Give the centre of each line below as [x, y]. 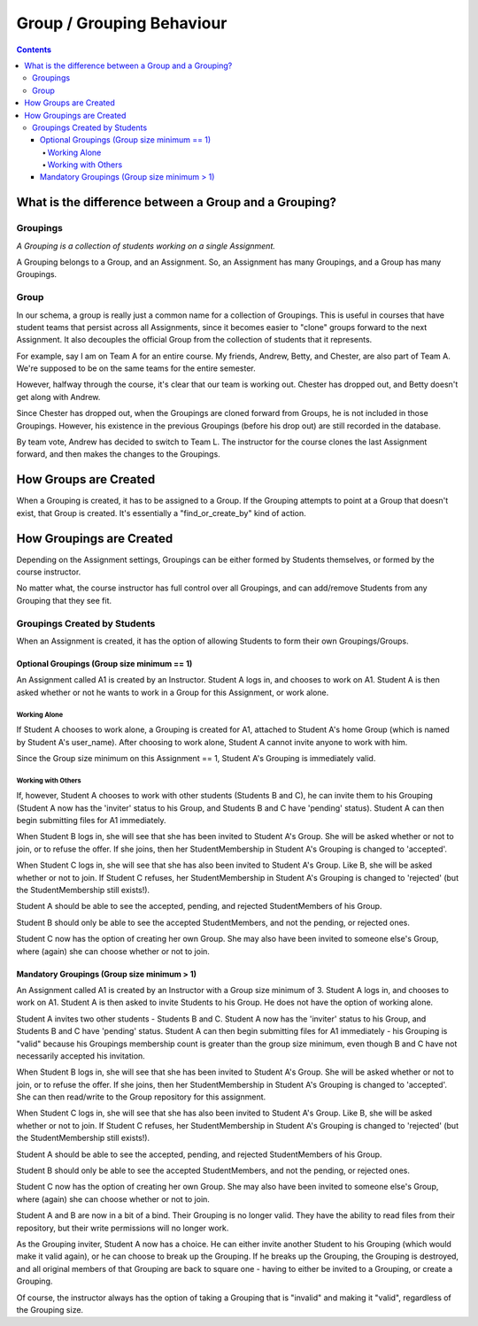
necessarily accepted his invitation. [81, 1056]
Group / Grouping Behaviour [122, 23]
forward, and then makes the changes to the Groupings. [118, 454]
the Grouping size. [50, 1309]
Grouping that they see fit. [64, 600]
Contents [34, 50]
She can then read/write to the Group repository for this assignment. [141, 1097]
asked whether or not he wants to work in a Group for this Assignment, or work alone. [173, 692]
